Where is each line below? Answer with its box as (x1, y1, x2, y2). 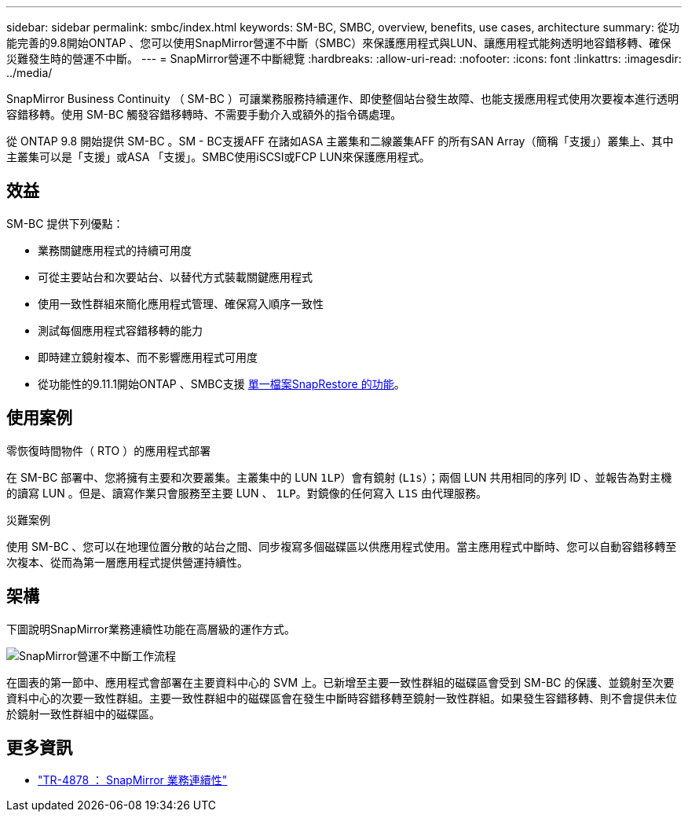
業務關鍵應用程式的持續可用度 (38, 243, 192, 257)
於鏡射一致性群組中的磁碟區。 (6, 706, 160, 721)
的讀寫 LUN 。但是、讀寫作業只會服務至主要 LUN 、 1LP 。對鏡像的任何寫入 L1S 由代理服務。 (6, 486, 487, 500)
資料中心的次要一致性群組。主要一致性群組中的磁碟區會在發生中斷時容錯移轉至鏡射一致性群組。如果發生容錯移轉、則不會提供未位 (6, 691, 677, 705)
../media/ (6, 66, 53, 79)
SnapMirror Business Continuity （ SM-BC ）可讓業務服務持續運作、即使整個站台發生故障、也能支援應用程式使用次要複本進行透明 (6, 92, 679, 105)
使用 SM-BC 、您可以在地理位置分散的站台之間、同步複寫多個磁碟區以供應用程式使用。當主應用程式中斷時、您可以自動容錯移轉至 (6, 539, 677, 553)
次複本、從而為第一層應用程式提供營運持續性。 (6, 555, 248, 569)
